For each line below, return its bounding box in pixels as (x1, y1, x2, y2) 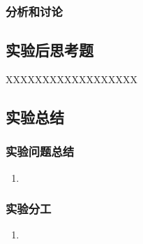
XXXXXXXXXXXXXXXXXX (6, 72, 137, 87)
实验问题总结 (6, 143, 75, 160)
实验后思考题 (6, 39, 93, 61)
